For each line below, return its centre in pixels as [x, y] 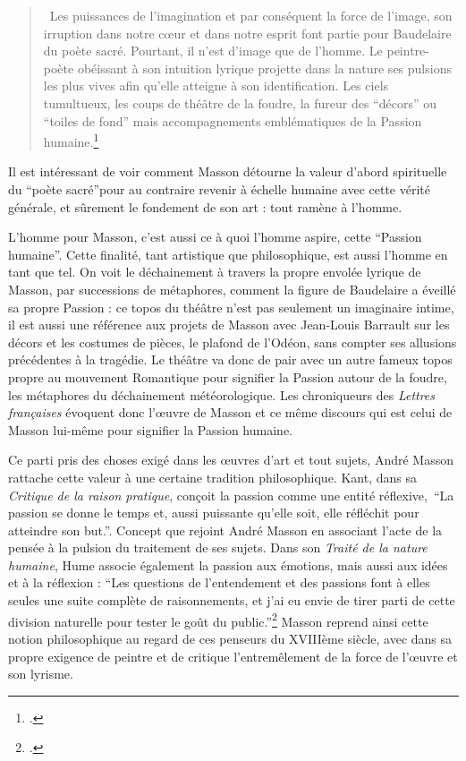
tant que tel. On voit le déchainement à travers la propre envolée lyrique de [215, 272]
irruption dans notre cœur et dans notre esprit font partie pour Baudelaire [247, 33]
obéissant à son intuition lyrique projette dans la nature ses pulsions [264, 68]
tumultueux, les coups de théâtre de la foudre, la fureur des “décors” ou [240, 103]
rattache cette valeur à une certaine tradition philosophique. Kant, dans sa [212, 477]
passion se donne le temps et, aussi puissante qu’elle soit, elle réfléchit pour [214, 513]
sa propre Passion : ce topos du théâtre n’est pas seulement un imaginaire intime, [231, 307]
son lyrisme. [41, 674]
